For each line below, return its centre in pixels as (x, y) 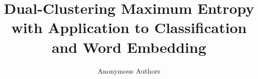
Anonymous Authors (129, 70)
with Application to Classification (129, 27)
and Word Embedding (129, 47)
